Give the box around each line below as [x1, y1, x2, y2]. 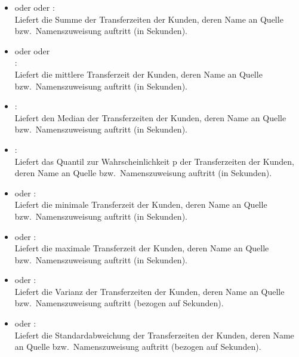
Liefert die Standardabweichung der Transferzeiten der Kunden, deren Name [14, 328, 294, 341]
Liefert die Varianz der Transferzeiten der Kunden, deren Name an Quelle [14, 285, 285, 297]
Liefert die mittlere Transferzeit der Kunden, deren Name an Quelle [14, 67, 263, 80]
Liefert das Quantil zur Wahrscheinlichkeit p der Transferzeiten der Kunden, [14, 155, 294, 167]
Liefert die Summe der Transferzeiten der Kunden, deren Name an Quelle [14, 13, 283, 25]
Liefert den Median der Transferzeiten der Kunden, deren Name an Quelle [14, 111, 286, 124]
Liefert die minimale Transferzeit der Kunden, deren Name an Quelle [14, 198, 267, 211]
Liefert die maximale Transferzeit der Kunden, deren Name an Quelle [14, 242, 269, 254]
